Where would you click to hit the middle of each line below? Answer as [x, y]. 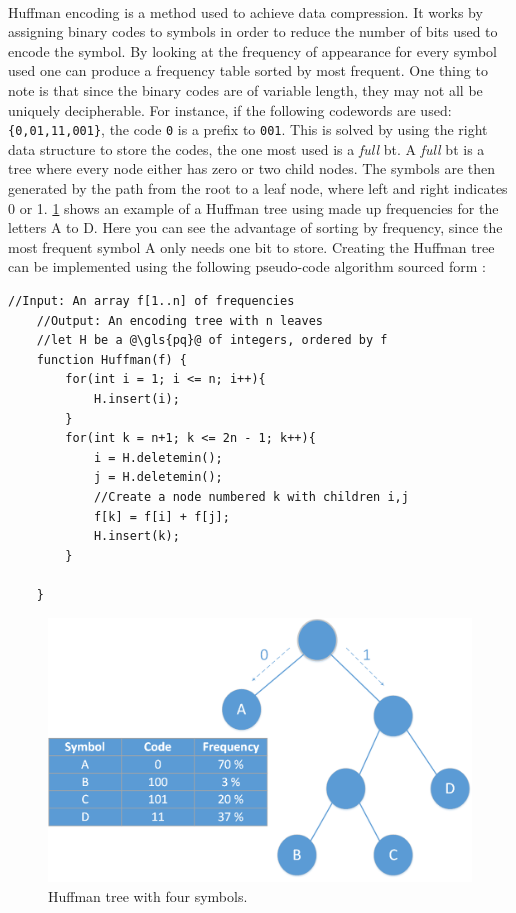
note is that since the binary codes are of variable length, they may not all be [245, 89]
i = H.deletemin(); [158, 457]
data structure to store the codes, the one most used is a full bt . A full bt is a [246, 148]
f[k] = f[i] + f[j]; [161, 516]
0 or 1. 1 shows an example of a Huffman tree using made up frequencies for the [253, 207]
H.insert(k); [136, 536]
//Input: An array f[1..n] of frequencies [151, 300]
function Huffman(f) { [111, 359]
